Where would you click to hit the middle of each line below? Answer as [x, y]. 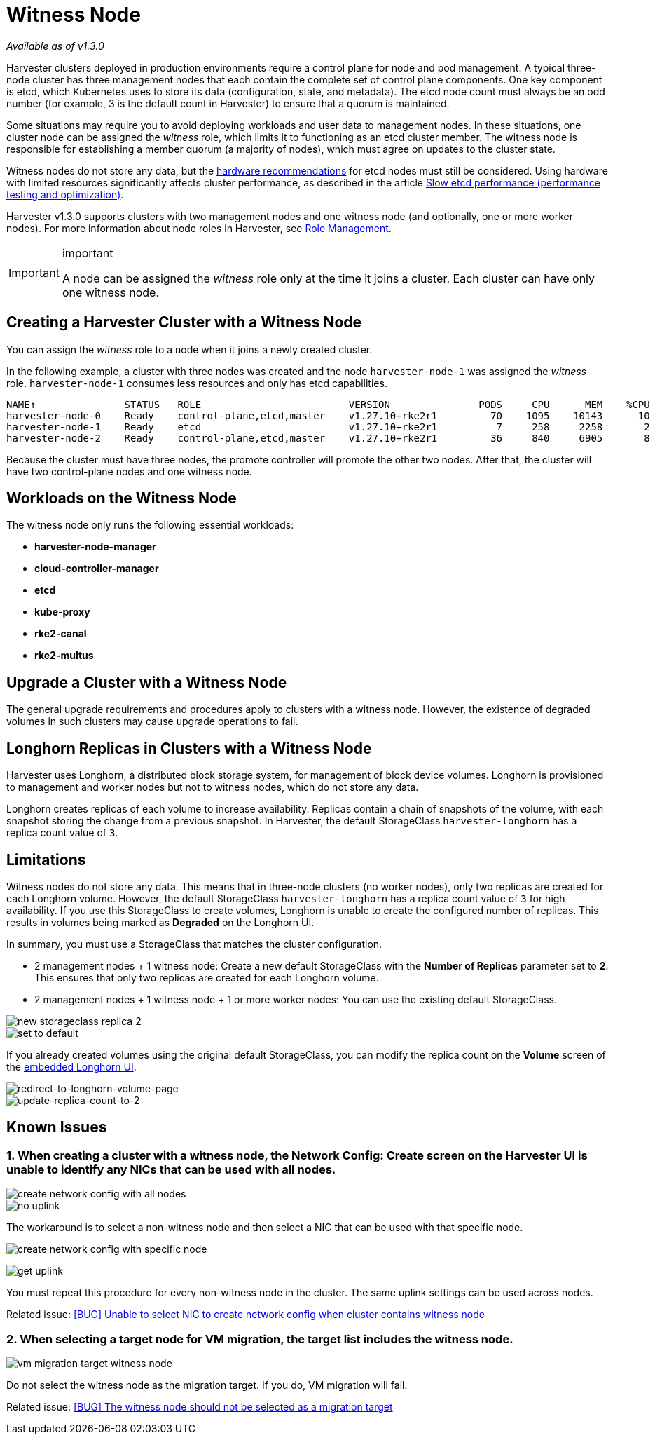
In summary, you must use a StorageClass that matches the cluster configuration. [194, 944]
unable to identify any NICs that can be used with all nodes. [171, 1169]
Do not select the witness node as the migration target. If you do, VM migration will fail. [207, 1385]
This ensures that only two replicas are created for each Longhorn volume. [207, 977]
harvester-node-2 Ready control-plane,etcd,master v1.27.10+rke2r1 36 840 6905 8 [328, 438]
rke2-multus [64, 656]
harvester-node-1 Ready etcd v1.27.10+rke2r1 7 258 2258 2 [328, 427]
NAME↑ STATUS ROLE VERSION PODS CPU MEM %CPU [328, 404]
